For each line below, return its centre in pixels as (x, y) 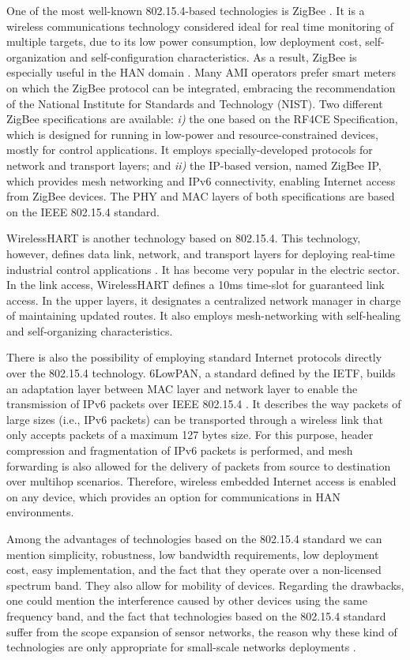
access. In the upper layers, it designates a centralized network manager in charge (204, 300)
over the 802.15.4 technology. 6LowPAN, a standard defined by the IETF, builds (201, 373)
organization (36, 56)
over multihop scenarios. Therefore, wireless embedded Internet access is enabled (201, 481)
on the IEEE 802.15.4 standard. (83, 211)
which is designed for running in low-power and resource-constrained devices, (192, 134)
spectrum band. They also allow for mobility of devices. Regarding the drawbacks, (205, 585)
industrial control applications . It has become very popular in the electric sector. (203, 269)
